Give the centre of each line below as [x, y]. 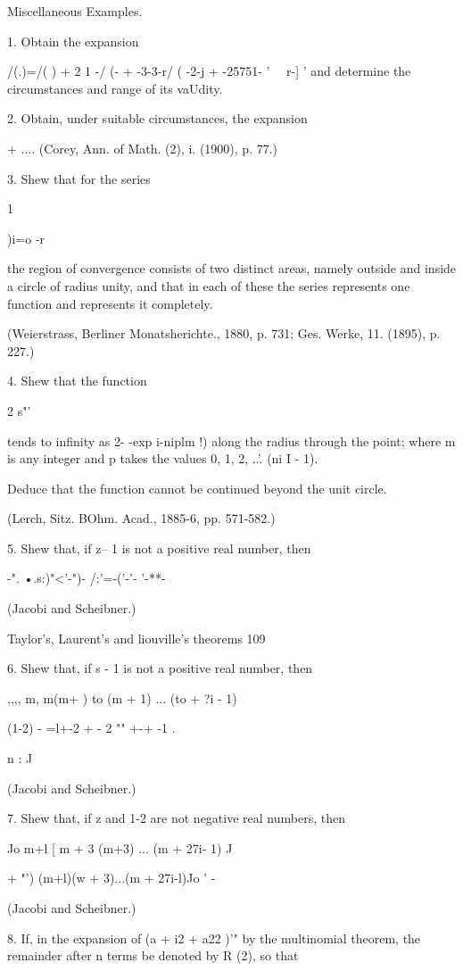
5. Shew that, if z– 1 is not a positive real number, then [159, 548]
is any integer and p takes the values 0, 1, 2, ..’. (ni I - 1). [163, 458]
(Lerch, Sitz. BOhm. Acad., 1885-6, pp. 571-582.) [141, 518]
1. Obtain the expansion [73, 41]
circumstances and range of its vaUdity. [115, 88]
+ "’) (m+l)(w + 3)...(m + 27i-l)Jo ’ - [112, 878]
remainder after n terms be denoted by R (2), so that [153, 955]
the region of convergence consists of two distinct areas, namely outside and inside [232, 268]
